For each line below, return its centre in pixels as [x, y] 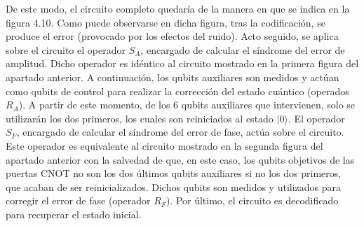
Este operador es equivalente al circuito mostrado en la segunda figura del [164, 145]
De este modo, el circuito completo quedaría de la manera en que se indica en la [178, 8]
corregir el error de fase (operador [78, 200]
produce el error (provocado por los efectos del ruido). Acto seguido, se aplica [172, 36]
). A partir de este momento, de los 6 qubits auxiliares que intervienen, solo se [187, 105]
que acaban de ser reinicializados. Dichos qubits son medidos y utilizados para [174, 186]
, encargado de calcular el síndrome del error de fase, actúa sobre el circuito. [180, 132]
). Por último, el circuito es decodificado [252, 200]
